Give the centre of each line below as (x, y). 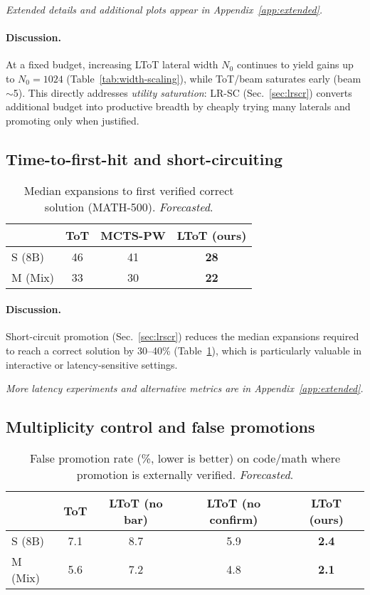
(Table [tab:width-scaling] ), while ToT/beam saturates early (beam (214, 78)
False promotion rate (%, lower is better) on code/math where (185, 458)
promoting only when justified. (73, 120)
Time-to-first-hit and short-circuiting (144, 158)
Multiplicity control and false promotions (160, 427)
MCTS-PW (133, 235)
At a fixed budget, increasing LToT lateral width (112, 64)
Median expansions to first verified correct (129, 190)
